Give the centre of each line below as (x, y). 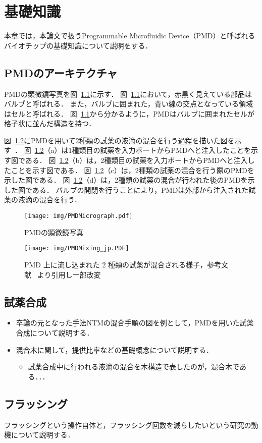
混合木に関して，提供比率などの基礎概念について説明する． (114, 349)
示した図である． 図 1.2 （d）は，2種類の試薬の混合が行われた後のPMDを (126, 180)
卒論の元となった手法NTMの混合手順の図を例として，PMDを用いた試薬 (135, 323)
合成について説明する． (55, 332)
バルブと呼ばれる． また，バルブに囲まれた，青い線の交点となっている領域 (128, 104)
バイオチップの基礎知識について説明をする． (78, 45)
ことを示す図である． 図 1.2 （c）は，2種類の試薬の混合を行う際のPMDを (133, 170)
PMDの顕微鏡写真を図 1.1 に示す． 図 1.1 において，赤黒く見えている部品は (128, 94)
